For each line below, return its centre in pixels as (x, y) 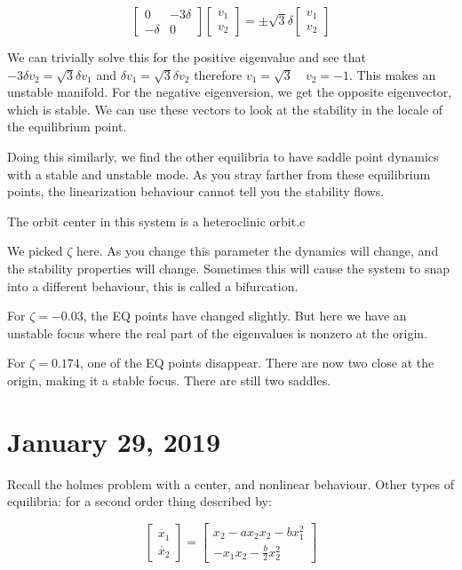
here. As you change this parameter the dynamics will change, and (258, 251)
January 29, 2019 (114, 441)
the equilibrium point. (67, 127)
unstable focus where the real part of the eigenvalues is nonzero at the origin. (217, 332)
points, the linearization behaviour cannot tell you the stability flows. (196, 191)
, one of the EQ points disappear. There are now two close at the (257, 363)
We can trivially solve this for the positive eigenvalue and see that (187, 57)
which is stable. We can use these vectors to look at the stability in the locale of (225, 109)
